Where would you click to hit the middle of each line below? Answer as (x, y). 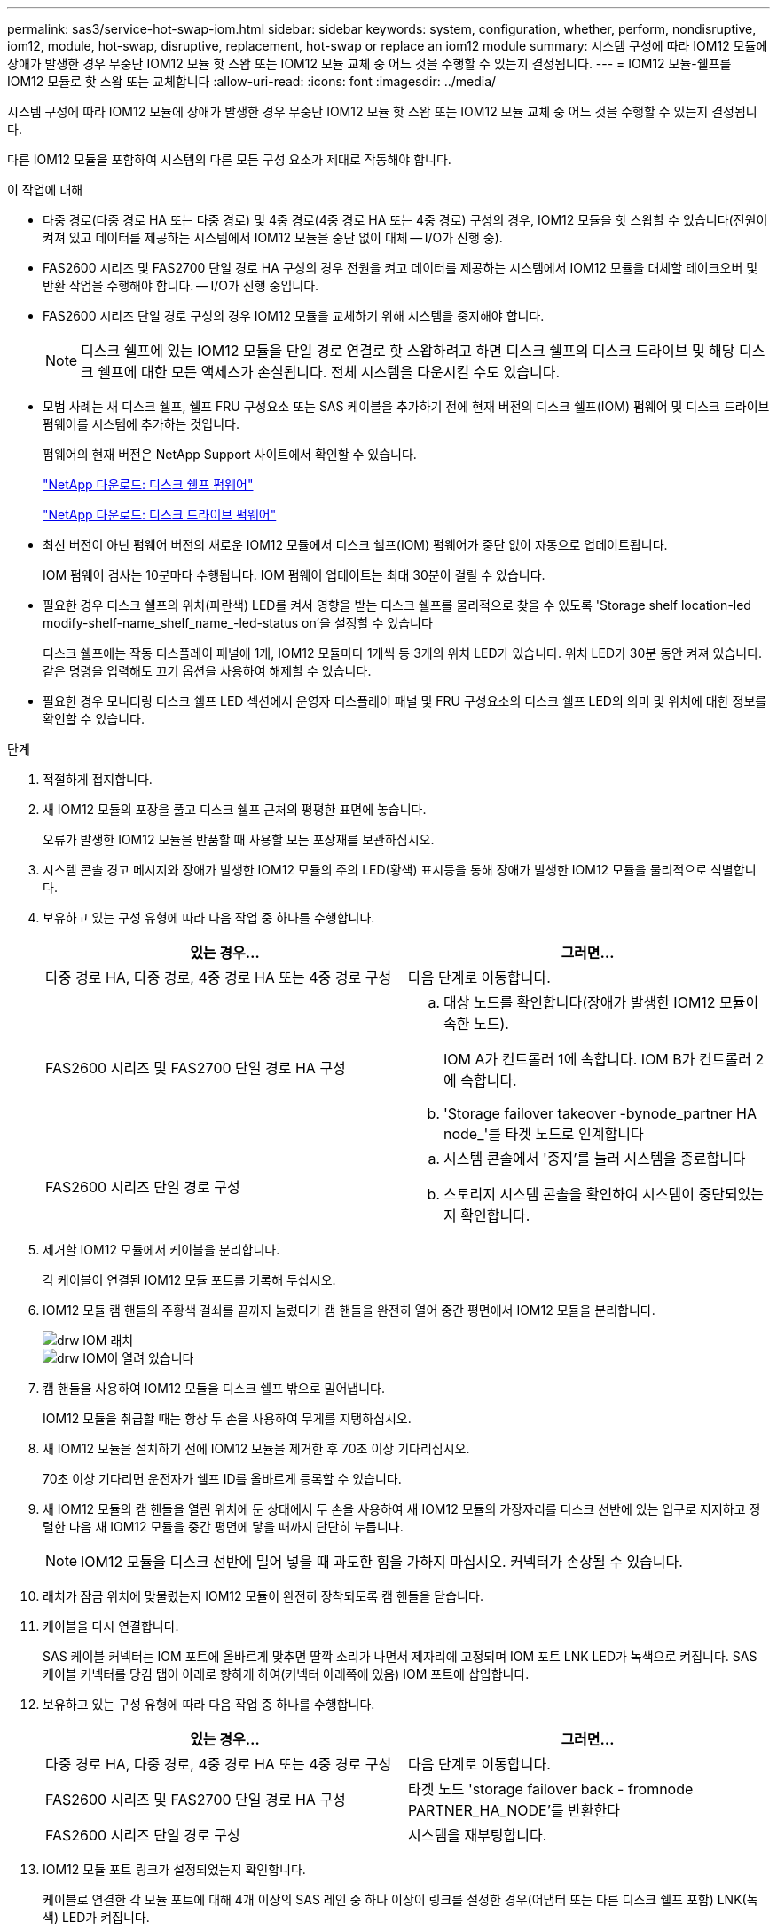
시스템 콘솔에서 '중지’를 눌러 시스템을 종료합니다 (595, 1159)
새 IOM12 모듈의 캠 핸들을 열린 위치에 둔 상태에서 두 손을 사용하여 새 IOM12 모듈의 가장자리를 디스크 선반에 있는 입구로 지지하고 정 (402, 1509)
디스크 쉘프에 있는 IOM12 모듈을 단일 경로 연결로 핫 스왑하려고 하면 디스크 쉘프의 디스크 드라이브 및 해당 (408, 351)
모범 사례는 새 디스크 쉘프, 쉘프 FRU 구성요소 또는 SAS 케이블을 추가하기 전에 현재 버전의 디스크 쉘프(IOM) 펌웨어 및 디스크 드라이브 (406, 406)
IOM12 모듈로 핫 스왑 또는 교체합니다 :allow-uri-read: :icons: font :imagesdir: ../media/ (252, 81)
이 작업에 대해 (45, 190)
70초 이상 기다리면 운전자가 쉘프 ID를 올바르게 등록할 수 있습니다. (222, 1479)
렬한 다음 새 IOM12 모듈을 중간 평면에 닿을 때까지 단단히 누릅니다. (223, 1527)
